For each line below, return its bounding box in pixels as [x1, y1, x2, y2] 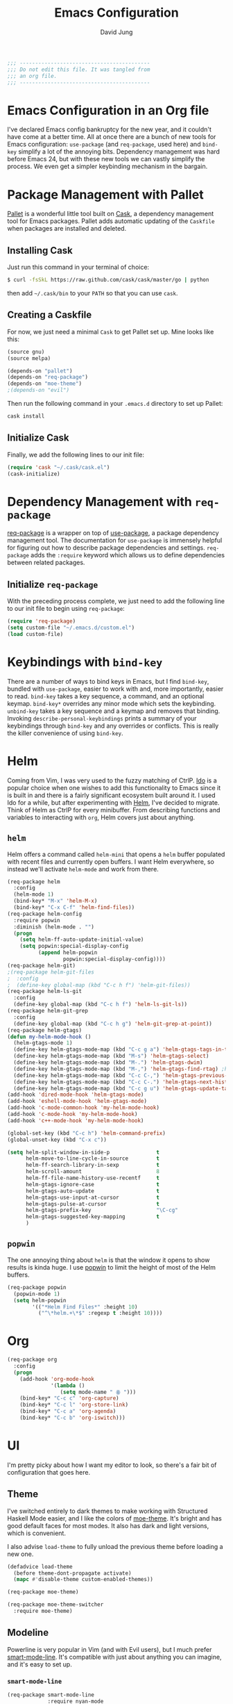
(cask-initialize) [7, 470, 60, 477]
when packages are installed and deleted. [7, 224, 127, 233]
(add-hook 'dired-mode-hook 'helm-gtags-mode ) [7, 1091, 144, 1099]
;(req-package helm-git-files [7, 968, 95, 976]
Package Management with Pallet [7, 186, 204, 202]
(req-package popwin [7, 1284, 67, 1291]
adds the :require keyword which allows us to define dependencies [31, 551, 225, 559]
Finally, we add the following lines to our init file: [7, 450, 144, 459]
